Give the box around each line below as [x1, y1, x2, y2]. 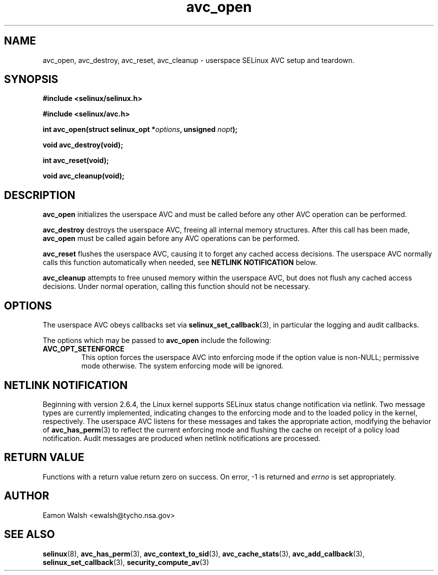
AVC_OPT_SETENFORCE [42, 344, 124, 353]
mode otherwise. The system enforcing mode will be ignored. [81, 361, 284, 370]
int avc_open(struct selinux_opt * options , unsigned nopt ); [42, 125, 238, 134]
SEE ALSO [4, 528, 55, 541]
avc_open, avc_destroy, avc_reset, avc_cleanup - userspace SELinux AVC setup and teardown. [42, 55, 354, 64]
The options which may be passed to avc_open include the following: [42, 336, 271, 345]
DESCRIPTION [4, 188, 75, 201]
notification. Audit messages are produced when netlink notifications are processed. [42, 433, 320, 442]
